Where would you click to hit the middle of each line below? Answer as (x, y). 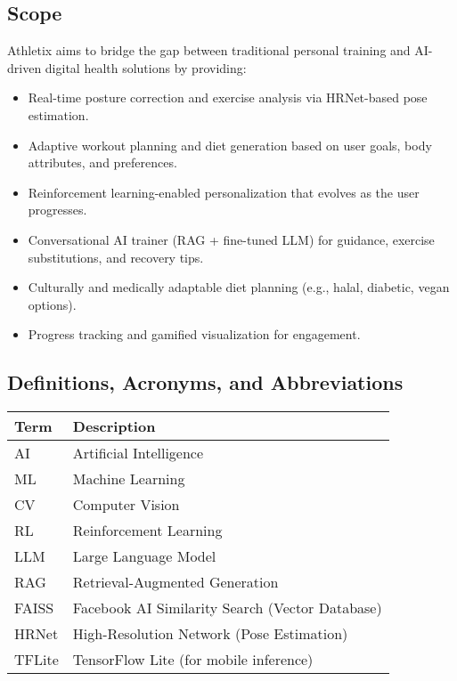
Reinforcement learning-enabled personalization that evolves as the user (224, 192)
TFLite (37, 660)
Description (114, 426)
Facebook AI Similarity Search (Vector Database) (227, 608)
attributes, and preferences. (102, 162)
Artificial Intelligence (138, 453)
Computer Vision (126, 505)
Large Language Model (144, 556)
